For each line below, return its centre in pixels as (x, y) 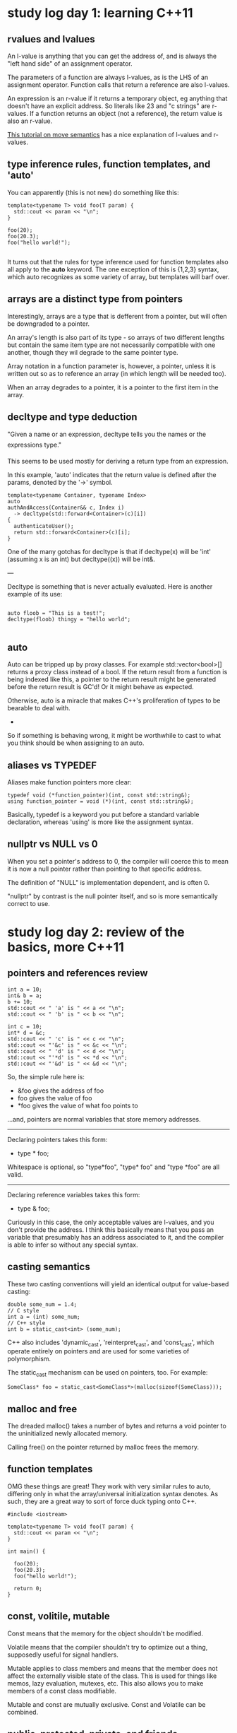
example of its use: (35, 594)
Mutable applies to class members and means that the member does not (113, 1668)
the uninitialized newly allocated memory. (68, 1433)
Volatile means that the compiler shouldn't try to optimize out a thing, (108, 1647)
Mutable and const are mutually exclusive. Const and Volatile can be (107, 1704)
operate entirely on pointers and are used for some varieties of (98, 1351)
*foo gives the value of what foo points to (78, 1105)
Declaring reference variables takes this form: (74, 1194)
